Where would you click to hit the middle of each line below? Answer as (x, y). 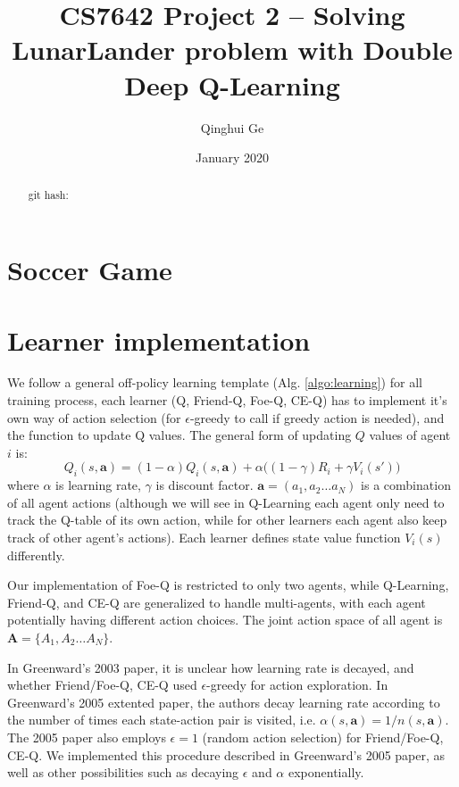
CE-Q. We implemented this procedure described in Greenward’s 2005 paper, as (226, 754)
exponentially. (326, 772)
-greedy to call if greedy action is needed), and (317, 417)
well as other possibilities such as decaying (123, 772)
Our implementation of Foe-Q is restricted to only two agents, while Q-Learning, (228, 585)
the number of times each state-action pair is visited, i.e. (162, 720)
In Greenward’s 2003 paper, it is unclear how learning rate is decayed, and (211, 667)
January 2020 (232, 157)
